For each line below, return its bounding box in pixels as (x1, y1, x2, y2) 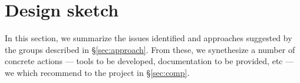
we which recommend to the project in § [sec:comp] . (5, 66, 190, 78)
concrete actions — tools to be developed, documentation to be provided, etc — (5, 55, 294, 67)
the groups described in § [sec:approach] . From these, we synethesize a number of (5, 43, 295, 55)
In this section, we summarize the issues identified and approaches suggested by (5, 32, 292, 44)
